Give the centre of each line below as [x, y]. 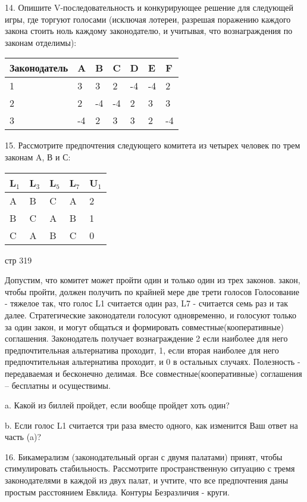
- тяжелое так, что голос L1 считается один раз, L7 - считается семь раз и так [147, 303]
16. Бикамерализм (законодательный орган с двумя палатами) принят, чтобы [144, 456]
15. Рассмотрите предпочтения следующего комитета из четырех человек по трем [153, 145]
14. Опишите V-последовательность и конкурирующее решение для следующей [149, 7]
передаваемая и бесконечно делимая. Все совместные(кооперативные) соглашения [153, 373]
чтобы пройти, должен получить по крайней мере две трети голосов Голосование [152, 291]
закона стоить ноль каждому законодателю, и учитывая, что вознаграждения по [149, 31]
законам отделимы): [41, 42]
